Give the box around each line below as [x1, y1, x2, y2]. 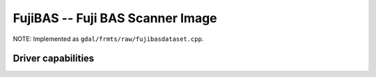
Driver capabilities [13, 53, 95, 65]
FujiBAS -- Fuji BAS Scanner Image [13, 10, 217, 26]
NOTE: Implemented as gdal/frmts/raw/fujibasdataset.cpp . [13, 35, 204, 43]
